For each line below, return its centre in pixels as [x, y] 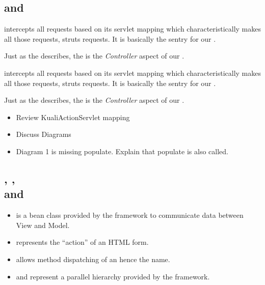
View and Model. [43, 225]
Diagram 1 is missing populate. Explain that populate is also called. [122, 151]
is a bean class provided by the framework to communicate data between [130, 215]
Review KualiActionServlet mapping [73, 117]
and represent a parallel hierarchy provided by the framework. [113, 276]
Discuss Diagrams [44, 134]
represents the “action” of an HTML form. [82, 242]
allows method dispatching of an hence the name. [93, 259]
